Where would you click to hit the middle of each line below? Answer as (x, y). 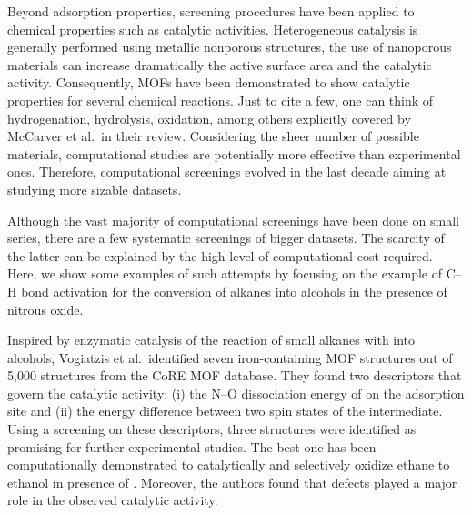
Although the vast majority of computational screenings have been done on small (233, 220)
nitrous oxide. (45, 309)
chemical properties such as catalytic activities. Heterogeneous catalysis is (213, 29)
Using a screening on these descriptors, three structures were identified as (212, 429)
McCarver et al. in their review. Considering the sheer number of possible (213, 136)
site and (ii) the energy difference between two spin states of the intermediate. (225, 411)
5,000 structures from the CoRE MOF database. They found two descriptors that (235, 375)
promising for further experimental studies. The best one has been (192, 446)
